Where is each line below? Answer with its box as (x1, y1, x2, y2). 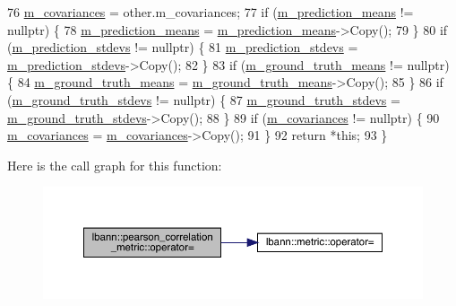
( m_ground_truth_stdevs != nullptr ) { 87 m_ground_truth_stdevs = (7, 90, 400, 109)
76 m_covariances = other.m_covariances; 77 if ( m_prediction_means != (7, 3, 414, 21)
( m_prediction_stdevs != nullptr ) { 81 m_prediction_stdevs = (7, 38, 358, 57)
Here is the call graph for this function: (7, 155, 222, 174)
